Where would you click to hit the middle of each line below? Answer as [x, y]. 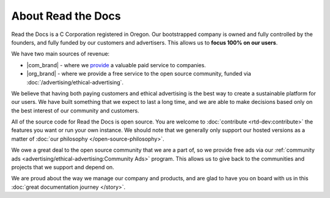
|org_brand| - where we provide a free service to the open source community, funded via [139, 74]
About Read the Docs [66, 16]
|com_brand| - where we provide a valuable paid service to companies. [116, 65]
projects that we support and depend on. [63, 167]
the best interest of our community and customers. [75, 111]
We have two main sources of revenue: [61, 54]
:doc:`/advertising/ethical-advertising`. [75, 82]
